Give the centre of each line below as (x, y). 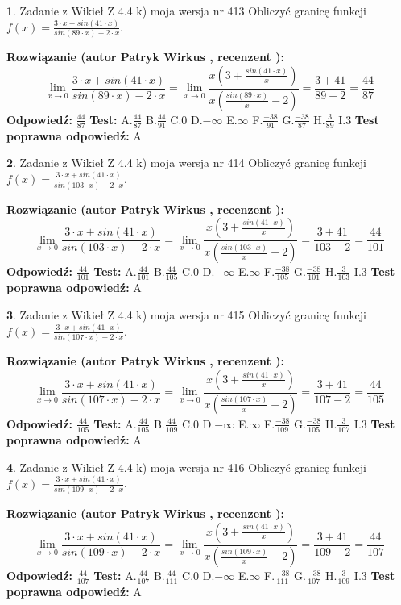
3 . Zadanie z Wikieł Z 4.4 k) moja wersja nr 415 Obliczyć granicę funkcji (186, 314)
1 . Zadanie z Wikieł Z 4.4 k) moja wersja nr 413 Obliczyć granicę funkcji (186, 10)
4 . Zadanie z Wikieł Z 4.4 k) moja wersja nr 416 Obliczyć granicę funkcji (186, 467)
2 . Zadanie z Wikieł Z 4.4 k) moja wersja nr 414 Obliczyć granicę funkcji (186, 163)
